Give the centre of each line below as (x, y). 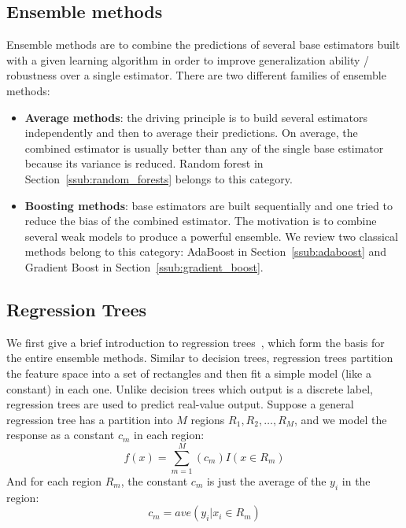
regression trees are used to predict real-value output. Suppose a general (180, 404)
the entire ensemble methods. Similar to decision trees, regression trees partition (200, 358)
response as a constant (61, 435)
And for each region (54, 481)
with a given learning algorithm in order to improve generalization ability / (188, 59)
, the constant (154, 481)
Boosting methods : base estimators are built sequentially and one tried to (209, 205)
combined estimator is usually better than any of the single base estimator (204, 148)
